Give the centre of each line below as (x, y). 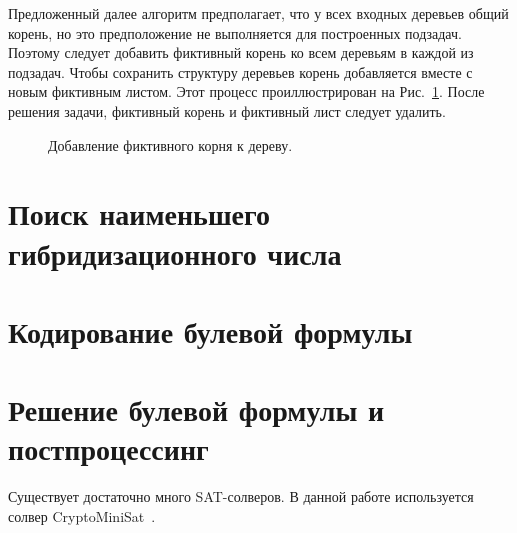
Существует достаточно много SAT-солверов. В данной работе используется (241, 496)
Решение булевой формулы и (196, 409)
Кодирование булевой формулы (210, 330)
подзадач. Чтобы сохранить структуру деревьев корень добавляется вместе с (240, 71)
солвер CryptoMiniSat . (82, 516)
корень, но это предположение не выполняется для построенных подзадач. (235, 32)
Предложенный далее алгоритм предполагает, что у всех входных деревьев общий (258, 13)
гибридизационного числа (175, 252)
